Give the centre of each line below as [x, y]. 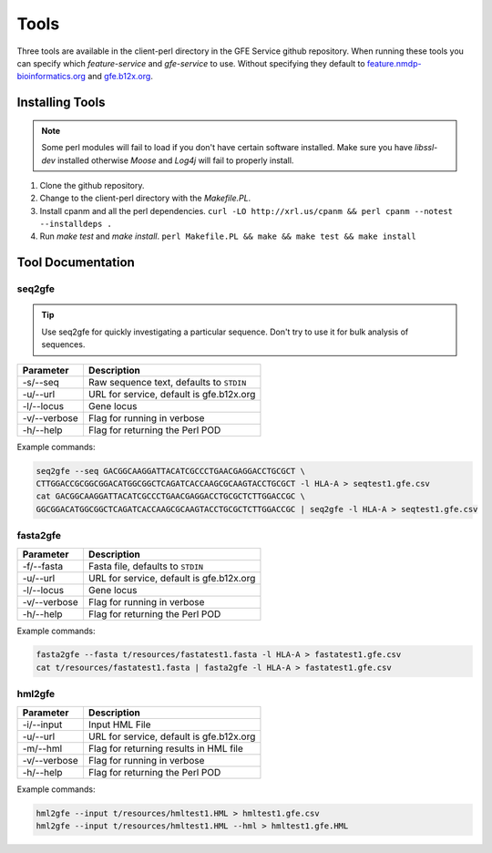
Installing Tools [61, 103]
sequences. [63, 344]
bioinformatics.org [51, 77]
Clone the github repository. [92, 185]
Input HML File [119, 725]
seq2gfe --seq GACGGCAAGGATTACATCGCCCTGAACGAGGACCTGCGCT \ [170, 471]
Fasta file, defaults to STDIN [146, 566]
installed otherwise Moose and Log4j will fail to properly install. [176, 160]
